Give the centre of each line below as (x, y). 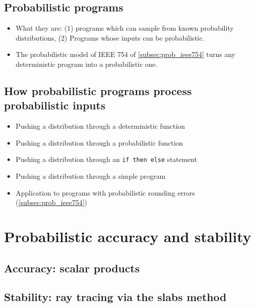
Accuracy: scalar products (72, 268)
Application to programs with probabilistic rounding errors (105, 192)
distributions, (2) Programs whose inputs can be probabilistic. (110, 37)
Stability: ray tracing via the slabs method (115, 297)
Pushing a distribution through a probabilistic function (99, 142)
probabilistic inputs (55, 105)
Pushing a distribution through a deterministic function (100, 126)
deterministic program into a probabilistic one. (87, 64)
